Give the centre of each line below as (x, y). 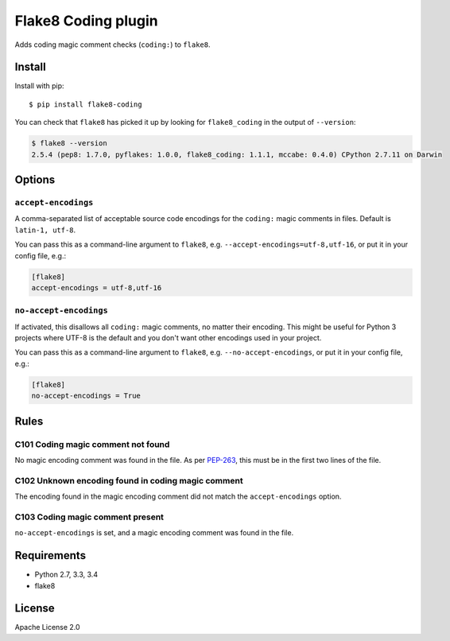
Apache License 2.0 (47, 627)
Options (35, 180)
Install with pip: (39, 86)
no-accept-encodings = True (86, 396)
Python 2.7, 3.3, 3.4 (66, 575)
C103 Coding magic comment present (89, 517)
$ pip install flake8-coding (85, 104)
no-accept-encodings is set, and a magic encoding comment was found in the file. (154, 533)
